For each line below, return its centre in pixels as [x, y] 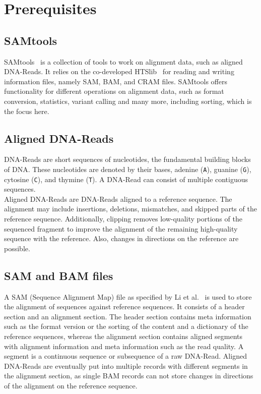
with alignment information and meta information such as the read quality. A [124, 346]
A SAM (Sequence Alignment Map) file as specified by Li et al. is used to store [128, 296]
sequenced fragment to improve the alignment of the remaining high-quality [121, 228]
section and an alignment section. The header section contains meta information [128, 316]
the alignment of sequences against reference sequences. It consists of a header [124, 306]
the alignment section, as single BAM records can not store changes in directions [129, 376]
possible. [17, 248]
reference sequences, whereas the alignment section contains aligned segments [123, 336]
